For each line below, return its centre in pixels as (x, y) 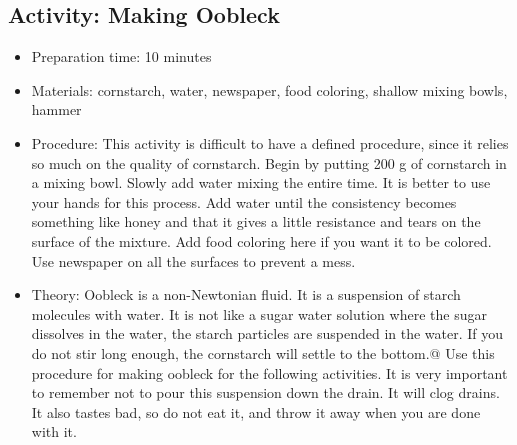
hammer (56, 109)
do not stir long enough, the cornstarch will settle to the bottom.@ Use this (263, 352)
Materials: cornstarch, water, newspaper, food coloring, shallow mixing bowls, (269, 89)
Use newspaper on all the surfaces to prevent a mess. (193, 260)
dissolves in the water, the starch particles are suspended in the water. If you (267, 333)
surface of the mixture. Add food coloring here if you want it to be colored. (261, 240)
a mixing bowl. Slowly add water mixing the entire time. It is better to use (261, 182)
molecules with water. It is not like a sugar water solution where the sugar (259, 313)
